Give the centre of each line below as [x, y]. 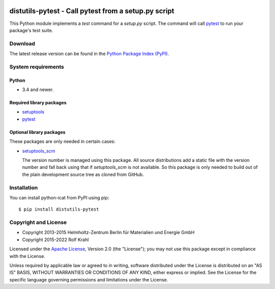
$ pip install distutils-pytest [59, 209]
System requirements [37, 67]
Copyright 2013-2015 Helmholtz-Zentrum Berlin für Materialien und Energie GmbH [108, 233]
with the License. [27, 256]
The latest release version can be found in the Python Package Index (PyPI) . [89, 54]
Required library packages [38, 103]
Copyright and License [38, 222]
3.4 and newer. [38, 90]
